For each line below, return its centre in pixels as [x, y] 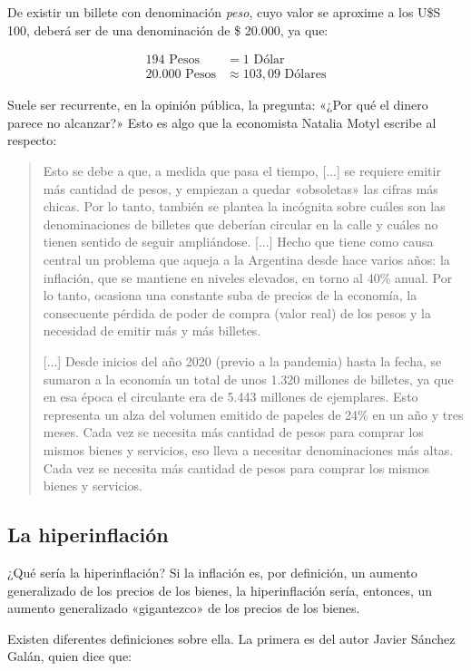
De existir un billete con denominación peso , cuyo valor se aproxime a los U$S [224, 12]
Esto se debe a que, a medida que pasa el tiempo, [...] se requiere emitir [242, 171]
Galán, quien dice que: [70, 656]
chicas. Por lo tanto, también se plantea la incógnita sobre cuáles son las [244, 206]
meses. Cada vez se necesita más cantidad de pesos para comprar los [233, 432]
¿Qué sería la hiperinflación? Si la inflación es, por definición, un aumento [212, 572]
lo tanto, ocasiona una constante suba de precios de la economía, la [230, 295]
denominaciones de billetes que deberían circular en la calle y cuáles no [240, 224]
